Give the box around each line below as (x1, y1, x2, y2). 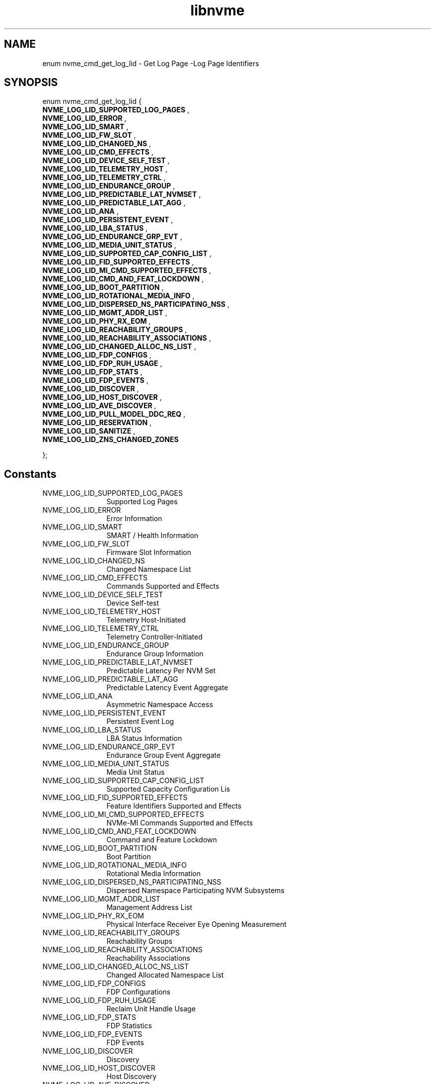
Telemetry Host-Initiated (106, 616, 186, 625)
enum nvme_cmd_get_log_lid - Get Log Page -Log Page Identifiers (42, 59, 259, 68)
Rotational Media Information (106, 869, 201, 878)
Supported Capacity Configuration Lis (106, 785, 230, 794)
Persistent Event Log (106, 717, 174, 726)
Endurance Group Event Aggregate (106, 751, 221, 760)
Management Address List (106, 903, 192, 912)
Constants (4, 467, 57, 480)
